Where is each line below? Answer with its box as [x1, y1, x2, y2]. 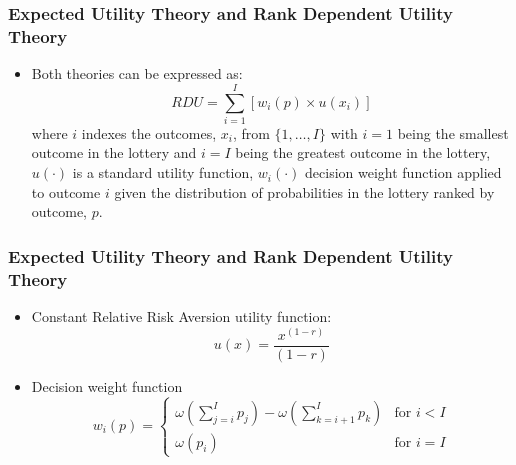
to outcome [31, 181, 101, 202]
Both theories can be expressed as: [31, 63, 243, 84]
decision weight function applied [305, 162, 502, 183]
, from [232, 122, 270, 143]
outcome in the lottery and [31, 142, 197, 163]
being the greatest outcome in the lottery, [235, 142, 491, 163]
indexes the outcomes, [81, 122, 217, 143]
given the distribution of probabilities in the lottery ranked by [114, 181, 495, 202]
